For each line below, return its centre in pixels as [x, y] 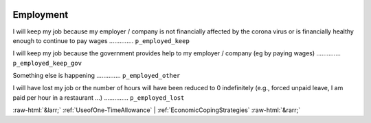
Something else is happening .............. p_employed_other [97, 76]
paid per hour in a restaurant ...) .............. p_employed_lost [99, 97]
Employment [41, 15]
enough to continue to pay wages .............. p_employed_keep [101, 40]
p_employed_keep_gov [47, 63]
